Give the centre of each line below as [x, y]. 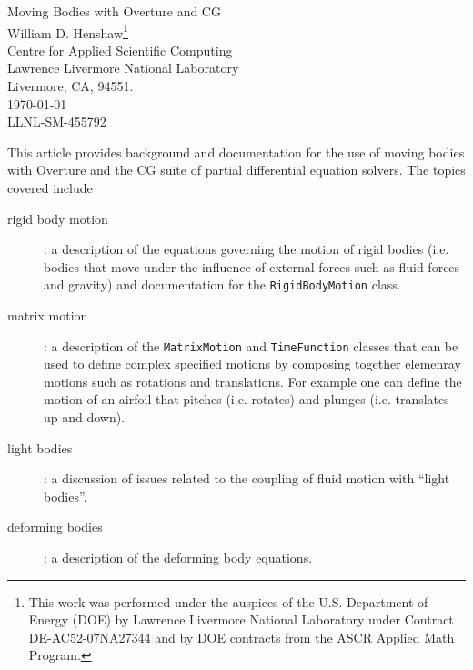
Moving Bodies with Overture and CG [114, 11]
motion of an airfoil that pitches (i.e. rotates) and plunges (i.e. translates [247, 399]
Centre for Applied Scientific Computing [120, 50]
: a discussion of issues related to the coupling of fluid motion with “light [247, 478]
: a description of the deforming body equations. [178, 558]
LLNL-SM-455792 [57, 122]
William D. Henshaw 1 [68, 31]
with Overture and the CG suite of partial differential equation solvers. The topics [236, 170]
